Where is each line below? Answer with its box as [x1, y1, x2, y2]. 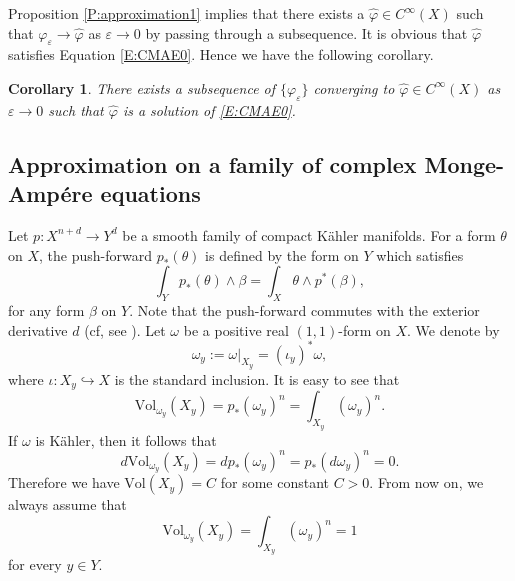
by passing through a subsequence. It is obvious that [145, 22, 468, 43]
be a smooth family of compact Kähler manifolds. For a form [122, 224, 496, 245]
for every [8, 554, 62, 575]
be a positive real [183, 319, 289, 340]
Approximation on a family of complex [8, 148, 417, 179]
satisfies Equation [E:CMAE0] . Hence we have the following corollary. [8, 44, 434, 65]
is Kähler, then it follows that [35, 429, 217, 450]
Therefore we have [8, 472, 120, 493]
